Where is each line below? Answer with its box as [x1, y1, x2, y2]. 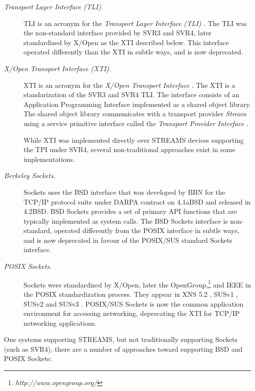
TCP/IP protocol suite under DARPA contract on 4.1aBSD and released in [24, 196, 251, 207]
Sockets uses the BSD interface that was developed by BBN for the [24, 186, 225, 197]
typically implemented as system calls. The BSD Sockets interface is [24, 215, 228, 226]
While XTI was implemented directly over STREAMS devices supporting [24, 134, 244, 145]
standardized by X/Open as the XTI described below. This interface [24, 37, 229, 47]
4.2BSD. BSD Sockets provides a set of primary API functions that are [24, 206, 237, 216]
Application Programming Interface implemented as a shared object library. [24, 99, 251, 109]
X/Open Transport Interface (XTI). [4, 63, 111, 73]
